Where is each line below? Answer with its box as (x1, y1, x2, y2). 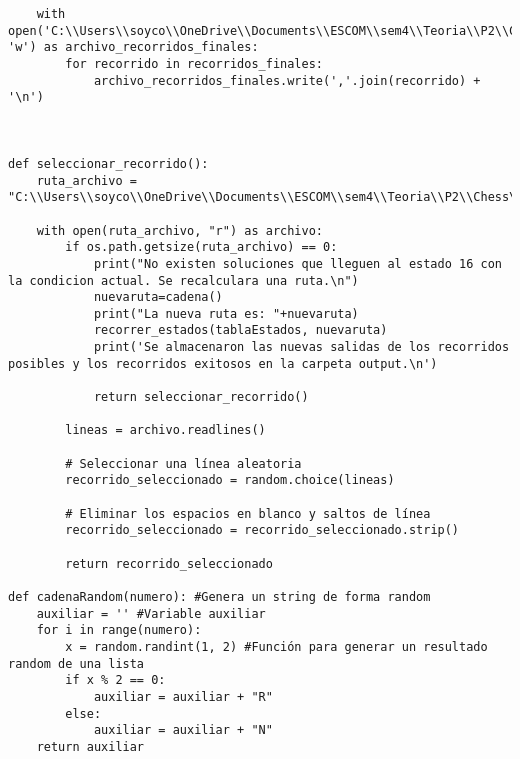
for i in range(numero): (36, 623, 202, 638)
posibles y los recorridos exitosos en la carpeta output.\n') (8, 356, 438, 371)
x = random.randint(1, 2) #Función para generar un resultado (65, 639, 488, 654)
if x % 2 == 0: (65, 673, 166, 688)
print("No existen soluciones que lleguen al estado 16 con (93, 256, 502, 271)
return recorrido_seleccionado (65, 556, 273, 571)
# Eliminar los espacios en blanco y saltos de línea (65, 506, 431, 521)
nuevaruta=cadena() (93, 290, 223, 305)
